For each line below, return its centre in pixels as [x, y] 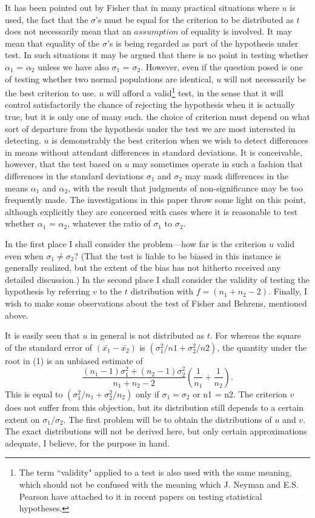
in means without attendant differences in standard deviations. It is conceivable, [154, 152]
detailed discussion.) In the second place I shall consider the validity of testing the [157, 279]
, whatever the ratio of [109, 223]
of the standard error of [49, 347]
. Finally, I [288, 291]
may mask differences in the [237, 175]
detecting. [23, 140]
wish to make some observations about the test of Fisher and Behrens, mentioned [156, 303]
